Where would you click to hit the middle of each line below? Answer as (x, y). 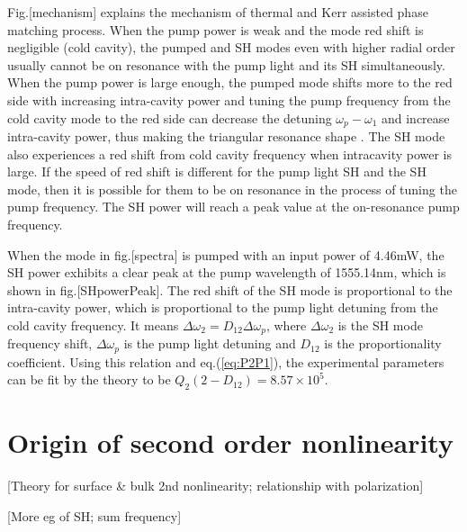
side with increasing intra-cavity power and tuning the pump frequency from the (229, 99)
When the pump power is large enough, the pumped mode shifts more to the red (230, 82)
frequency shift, (50, 343)
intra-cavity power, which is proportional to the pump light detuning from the (223, 307)
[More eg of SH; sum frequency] (94, 515)
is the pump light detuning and (210, 343)
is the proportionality (383, 343)
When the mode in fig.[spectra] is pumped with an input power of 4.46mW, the (226, 254)
